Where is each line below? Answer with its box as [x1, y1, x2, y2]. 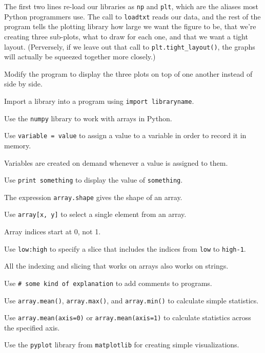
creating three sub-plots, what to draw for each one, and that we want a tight [4, 31, 248, 41]
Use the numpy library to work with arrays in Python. [4, 113, 172, 123]
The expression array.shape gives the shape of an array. [4, 191, 182, 202]
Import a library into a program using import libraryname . [4, 95, 194, 106]
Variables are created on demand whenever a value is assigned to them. [4, 157, 228, 168]
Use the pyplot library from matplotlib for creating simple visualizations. [4, 339, 239, 350]
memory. [4, 140, 31, 150]
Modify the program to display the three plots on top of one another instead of [4, 68, 253, 79]
